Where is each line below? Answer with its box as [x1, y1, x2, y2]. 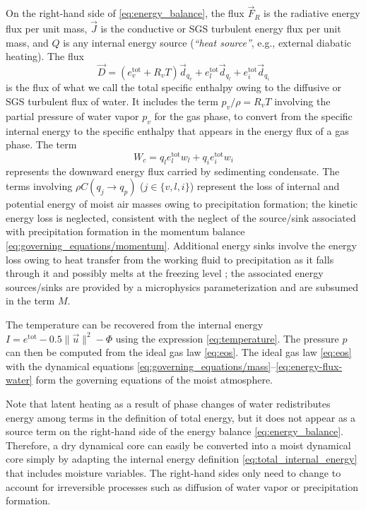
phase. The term [6, 137, 77, 152]
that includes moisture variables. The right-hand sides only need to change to [6, 465, 341, 480]
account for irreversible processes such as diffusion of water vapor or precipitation [6, 479, 359, 494]
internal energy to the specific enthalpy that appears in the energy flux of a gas [6, 123, 349, 138]
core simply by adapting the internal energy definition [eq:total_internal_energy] [6, 451, 358, 466]
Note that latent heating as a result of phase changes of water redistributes [6, 396, 331, 410]
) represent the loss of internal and [189, 179, 340, 194]
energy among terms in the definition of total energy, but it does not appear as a [6, 410, 356, 425]
